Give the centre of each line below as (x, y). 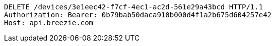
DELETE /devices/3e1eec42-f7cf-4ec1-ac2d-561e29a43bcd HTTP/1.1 (134, 7)
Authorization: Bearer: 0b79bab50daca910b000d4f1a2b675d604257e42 (138, 15)
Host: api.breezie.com (49, 23)
